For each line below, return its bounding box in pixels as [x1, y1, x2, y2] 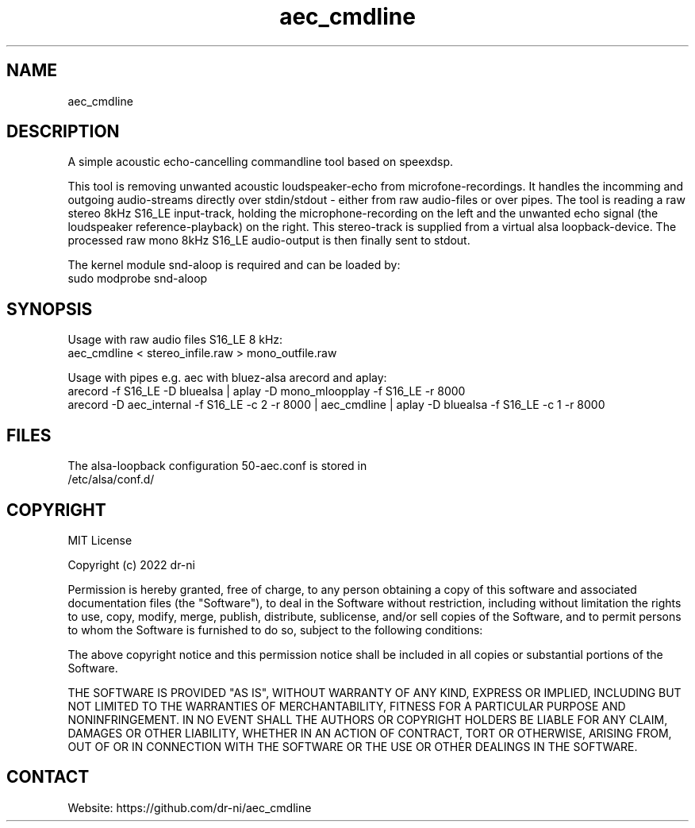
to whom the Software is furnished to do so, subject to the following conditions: [67, 622, 483, 637]
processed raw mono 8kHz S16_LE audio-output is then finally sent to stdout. [67, 233, 470, 248]
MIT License [67, 533, 132, 547]
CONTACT [6, 767, 90, 788]
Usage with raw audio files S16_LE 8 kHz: [67, 333, 283, 347]
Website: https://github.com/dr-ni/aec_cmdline [67, 800, 312, 815]
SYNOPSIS [6, 298, 93, 319]
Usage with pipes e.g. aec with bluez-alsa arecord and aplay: [67, 371, 387, 385]
